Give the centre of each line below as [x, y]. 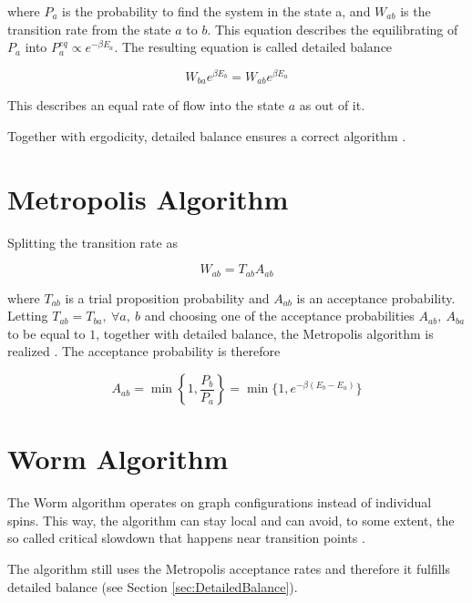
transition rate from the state [89, 29]
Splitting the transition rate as [92, 242]
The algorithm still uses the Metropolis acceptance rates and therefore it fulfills [229, 568]
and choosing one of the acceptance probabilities [279, 316]
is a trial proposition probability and [167, 297]
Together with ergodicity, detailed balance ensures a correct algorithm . [207, 135]
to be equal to [46, 333]
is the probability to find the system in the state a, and [216, 11]
